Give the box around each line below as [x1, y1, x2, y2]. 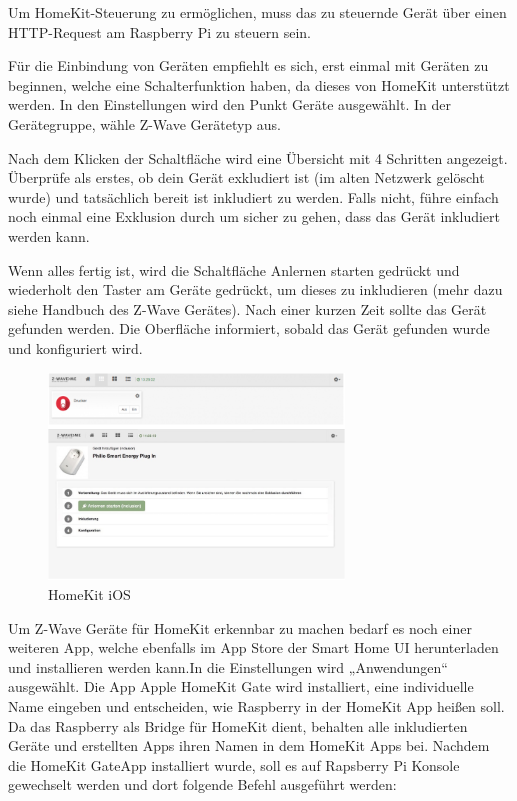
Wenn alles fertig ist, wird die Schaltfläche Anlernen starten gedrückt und [8, 259, 460, 280]
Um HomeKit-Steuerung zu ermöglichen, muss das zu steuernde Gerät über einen [8, 2, 507, 22]
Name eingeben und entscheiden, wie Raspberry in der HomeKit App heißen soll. [8, 695, 505, 716]
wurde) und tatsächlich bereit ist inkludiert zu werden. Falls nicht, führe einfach [8, 186, 499, 207]
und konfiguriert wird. [8, 337, 143, 358]
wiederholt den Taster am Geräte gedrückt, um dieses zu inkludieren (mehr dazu [8, 279, 503, 300]
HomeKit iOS [48, 583, 131, 604]
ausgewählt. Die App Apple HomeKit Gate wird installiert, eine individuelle [8, 676, 474, 697]
